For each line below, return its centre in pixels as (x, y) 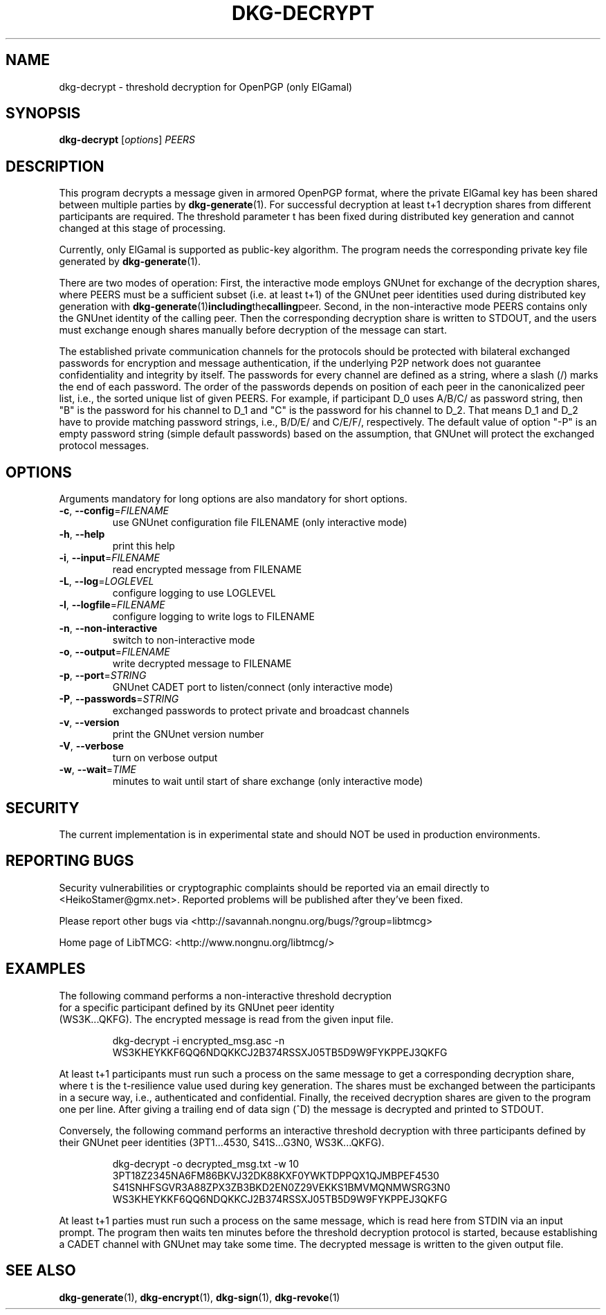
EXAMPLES (46, 969)
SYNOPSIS (43, 114)
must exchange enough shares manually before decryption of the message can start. (253, 330)
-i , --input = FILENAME (109, 558)
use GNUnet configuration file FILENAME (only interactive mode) (260, 523)
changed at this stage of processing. (143, 228)
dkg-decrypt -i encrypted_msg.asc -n (199, 1040)
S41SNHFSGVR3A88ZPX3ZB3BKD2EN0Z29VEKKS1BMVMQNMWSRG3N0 (281, 1187)
